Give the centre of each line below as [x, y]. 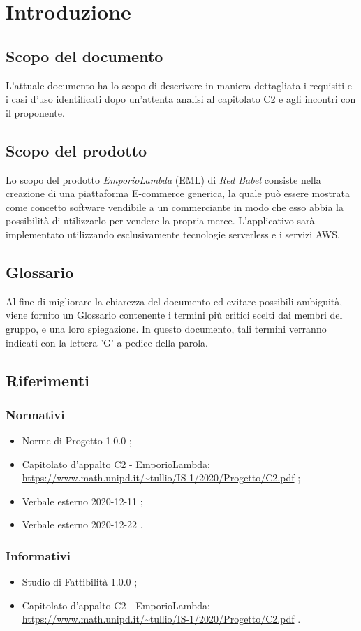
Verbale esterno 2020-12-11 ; [82, 501]
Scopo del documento [84, 56]
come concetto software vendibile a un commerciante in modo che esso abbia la [175, 206]
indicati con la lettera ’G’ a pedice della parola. [107, 342]
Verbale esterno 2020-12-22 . [82, 524]
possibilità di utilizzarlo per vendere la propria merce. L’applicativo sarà [160, 220]
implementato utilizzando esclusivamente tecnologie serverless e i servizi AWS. [173, 234]
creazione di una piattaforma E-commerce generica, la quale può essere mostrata [178, 193]
